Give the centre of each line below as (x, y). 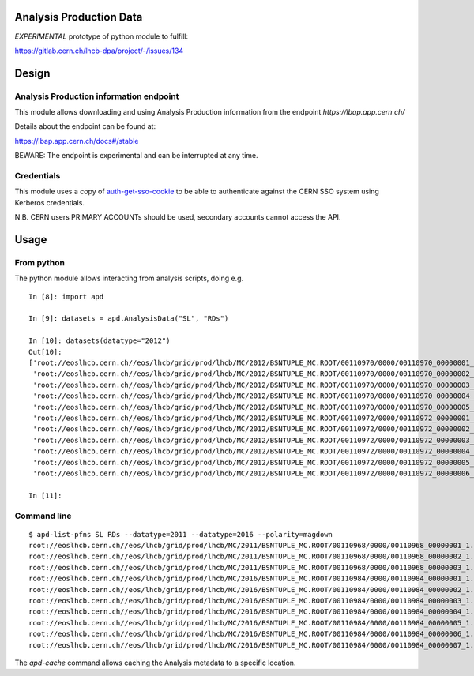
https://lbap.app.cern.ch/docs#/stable (77, 141)
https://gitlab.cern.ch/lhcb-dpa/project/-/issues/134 (99, 51)
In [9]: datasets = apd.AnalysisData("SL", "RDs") (129, 319)
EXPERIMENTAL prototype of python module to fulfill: (102, 36)
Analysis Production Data (79, 17)
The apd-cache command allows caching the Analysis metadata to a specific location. (155, 663)
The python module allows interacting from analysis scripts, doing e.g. (129, 278)
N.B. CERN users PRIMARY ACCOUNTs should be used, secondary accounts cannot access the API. (178, 217)
